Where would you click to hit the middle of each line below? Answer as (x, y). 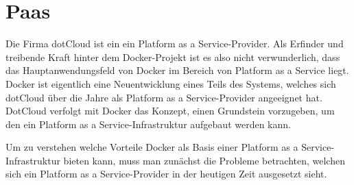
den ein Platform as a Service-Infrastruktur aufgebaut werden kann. (148, 124)
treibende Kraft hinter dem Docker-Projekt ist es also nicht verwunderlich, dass (173, 57)
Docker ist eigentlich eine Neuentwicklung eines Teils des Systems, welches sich (171, 83)
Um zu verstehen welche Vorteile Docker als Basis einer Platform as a (152, 147)
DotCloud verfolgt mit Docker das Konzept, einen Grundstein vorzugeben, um (170, 111)
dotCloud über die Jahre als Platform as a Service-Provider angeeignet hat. (164, 97)
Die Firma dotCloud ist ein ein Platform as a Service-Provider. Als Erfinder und (175, 44)
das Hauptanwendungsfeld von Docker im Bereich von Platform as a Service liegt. (177, 70)
